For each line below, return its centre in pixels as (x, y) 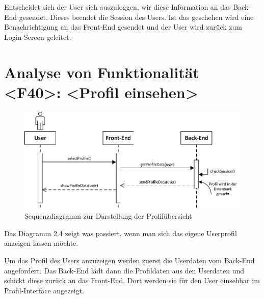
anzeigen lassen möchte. (41, 243)
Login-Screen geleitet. (38, 37)
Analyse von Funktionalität (102, 72)
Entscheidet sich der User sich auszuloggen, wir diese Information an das (117, 7)
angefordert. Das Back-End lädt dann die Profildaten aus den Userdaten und (124, 270)
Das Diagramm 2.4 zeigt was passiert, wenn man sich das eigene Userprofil (121, 233)
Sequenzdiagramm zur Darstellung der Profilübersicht (108, 216)
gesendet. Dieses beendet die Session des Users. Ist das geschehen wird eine (136, 17)
